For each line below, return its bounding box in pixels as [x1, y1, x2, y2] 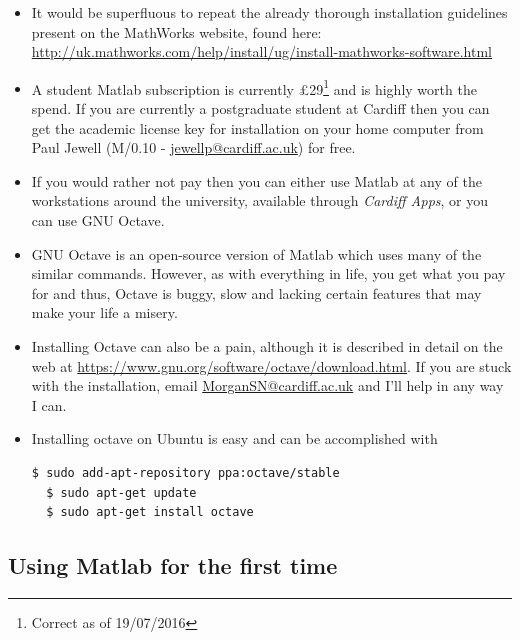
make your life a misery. [31, 302, 178, 323]
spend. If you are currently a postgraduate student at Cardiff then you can [31, 98, 490, 119]
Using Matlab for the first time [8, 550, 338, 581]
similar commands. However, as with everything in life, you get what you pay [31, 263, 506, 284]
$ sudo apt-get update [46, 485, 197, 500]
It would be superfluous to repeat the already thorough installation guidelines [31, 2, 508, 22]
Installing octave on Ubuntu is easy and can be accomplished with [31, 428, 438, 449]
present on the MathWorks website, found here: [31, 21, 322, 42]
